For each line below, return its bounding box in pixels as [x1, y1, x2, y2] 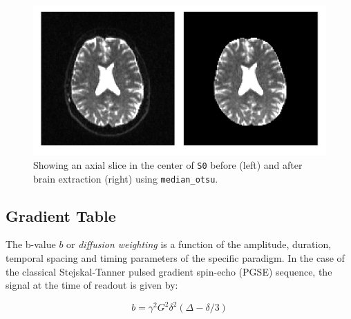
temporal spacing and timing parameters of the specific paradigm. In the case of [6, 251, 345, 265]
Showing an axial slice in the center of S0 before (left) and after [33, 157, 303, 172]
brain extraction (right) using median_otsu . [33, 171, 218, 185]
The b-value [6, 237, 56, 251]
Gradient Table [6, 205, 116, 226]
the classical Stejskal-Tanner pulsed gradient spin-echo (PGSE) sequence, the [6, 264, 332, 278]
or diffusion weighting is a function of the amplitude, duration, [66, 237, 332, 251]
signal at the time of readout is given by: [6, 278, 178, 292]
